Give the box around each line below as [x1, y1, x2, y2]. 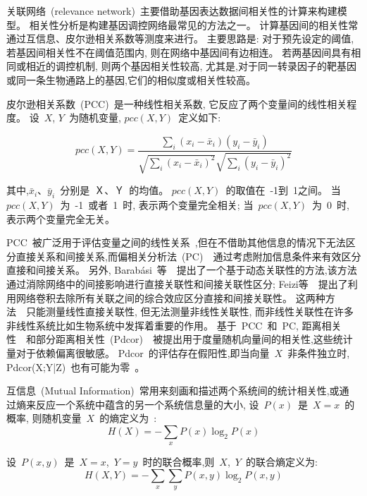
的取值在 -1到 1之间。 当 [225, 183, 341, 198]
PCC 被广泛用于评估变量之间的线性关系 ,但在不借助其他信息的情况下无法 [6, 235, 346, 250]
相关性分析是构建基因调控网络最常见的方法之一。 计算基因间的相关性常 [29, 17, 359, 32]
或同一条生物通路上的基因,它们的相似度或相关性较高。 [6, 72, 256, 87]
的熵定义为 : [99, 411, 157, 425]
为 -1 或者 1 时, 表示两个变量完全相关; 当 [60, 197, 254, 212]
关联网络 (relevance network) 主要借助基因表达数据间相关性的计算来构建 [6, 4, 337, 18]
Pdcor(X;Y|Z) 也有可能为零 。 [6, 359, 145, 374]
